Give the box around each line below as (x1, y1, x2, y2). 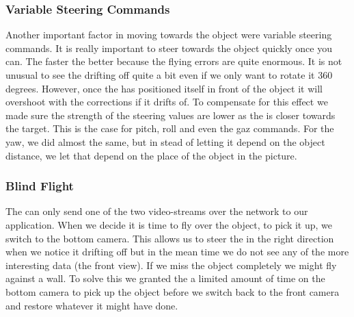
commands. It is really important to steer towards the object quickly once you (5, 40, 332, 55)
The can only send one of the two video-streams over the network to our (5, 204, 308, 218)
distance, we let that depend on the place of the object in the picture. (5, 148, 297, 162)
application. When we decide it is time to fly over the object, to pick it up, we (5, 217, 333, 231)
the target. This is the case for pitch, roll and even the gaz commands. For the (5, 121, 334, 136)
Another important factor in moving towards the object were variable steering (5, 27, 332, 42)
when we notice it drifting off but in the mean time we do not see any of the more (5, 244, 349, 259)
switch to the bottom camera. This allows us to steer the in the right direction (5, 231, 334, 245)
